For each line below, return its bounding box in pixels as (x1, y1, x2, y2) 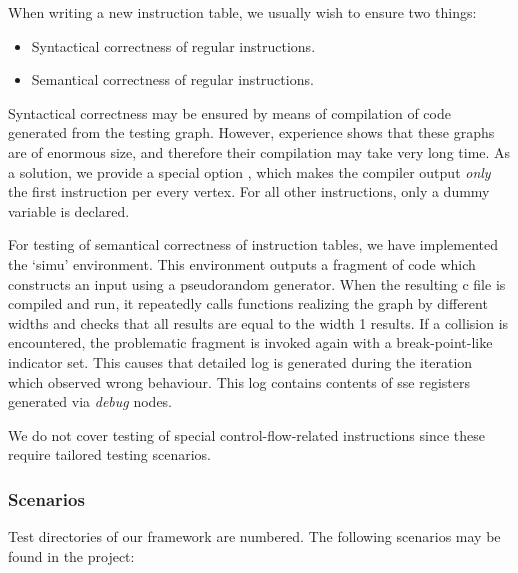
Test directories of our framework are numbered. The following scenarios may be (8, 526, 501, 547)
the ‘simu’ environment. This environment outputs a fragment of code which (8, 253, 476, 274)
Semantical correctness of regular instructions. (31, 69, 314, 90)
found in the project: (8, 545, 135, 566)
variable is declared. (8, 200, 130, 221)
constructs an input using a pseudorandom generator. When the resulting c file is (8, 273, 506, 294)
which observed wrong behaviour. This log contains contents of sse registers (8, 371, 470, 392)
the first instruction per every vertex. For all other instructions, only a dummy (8, 181, 490, 202)
